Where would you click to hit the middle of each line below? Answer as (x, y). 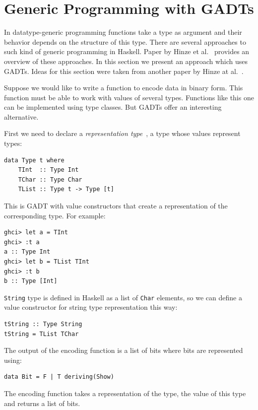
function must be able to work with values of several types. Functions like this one (129, 97)
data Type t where (34, 160)
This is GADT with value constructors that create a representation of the (116, 206)
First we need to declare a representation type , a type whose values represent (122, 133)
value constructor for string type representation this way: (91, 307)
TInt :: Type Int (48, 170)
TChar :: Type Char (50, 179)
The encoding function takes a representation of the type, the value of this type (125, 393)
